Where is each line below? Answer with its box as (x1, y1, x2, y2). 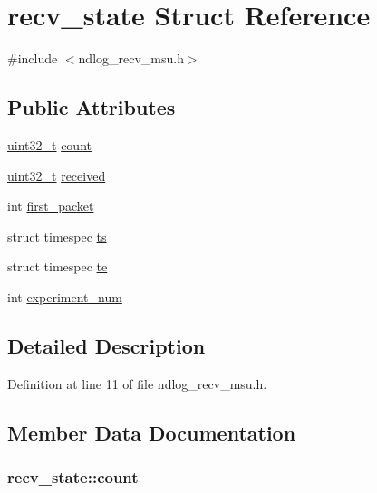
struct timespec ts (7, 226, 107, 245)
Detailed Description (7, 331, 206, 359)
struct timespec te (7, 257, 108, 276)
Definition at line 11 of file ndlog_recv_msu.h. (7, 374, 267, 393)
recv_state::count (7, 465, 139, 488)
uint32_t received (7, 166, 106, 185)
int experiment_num (7, 287, 122, 306)
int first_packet (7, 196, 94, 215)
